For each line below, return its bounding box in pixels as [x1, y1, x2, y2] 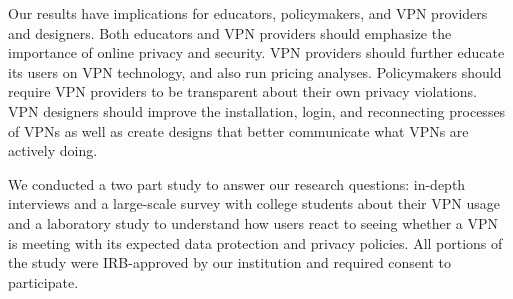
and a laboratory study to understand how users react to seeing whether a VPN [8, 212, 499, 233]
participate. [8, 271, 79, 292]
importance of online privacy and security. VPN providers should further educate [8, 42, 505, 63]
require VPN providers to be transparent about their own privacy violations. [8, 81, 478, 102]
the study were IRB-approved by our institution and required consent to [8, 252, 452, 273]
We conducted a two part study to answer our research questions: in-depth [8, 173, 466, 194]
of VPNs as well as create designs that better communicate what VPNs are [8, 120, 469, 141]
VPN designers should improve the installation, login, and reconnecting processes [8, 100, 506, 121]
